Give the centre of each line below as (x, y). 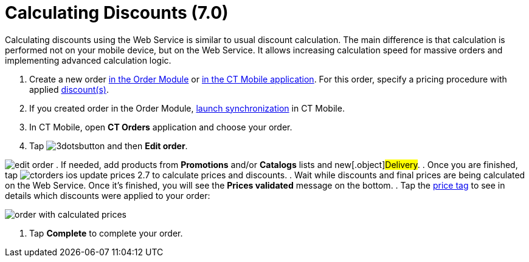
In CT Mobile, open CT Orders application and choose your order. (161, 127)
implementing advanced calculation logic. (88, 60)
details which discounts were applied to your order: (108, 195)
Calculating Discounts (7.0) (117, 13)
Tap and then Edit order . (109, 146)
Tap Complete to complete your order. (106, 233)
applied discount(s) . (69, 89)
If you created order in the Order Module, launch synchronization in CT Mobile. (187, 108)
